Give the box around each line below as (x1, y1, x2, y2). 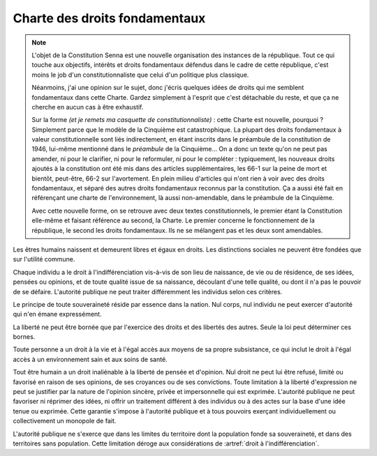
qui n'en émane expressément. (13, 310, 102, 319)
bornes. (13, 333, 36, 341)
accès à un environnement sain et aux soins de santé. (13, 355, 168, 363)
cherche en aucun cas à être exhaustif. (31, 102, 144, 111)
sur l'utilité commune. (13, 255, 75, 264)
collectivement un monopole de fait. (13, 417, 117, 425)
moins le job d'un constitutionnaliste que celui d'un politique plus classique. (31, 70, 249, 79)
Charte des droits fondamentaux (13, 10, 206, 26)
